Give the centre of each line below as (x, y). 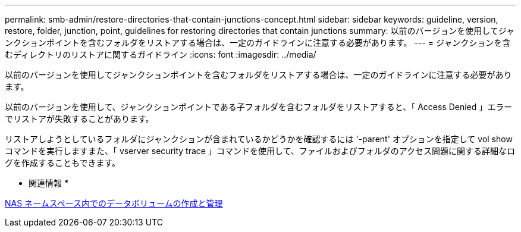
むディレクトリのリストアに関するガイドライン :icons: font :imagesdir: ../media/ (161, 54)
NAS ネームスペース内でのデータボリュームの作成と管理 (114, 203)
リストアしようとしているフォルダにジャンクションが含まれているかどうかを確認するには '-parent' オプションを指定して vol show (259, 139)
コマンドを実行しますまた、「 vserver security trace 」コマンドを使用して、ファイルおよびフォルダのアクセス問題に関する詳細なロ (260, 151)
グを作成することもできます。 (63, 163)
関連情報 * (48, 183)
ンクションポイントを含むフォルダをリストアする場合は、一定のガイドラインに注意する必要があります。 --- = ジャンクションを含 (258, 43)
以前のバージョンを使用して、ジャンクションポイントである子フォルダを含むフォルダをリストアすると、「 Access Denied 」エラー (259, 107)
